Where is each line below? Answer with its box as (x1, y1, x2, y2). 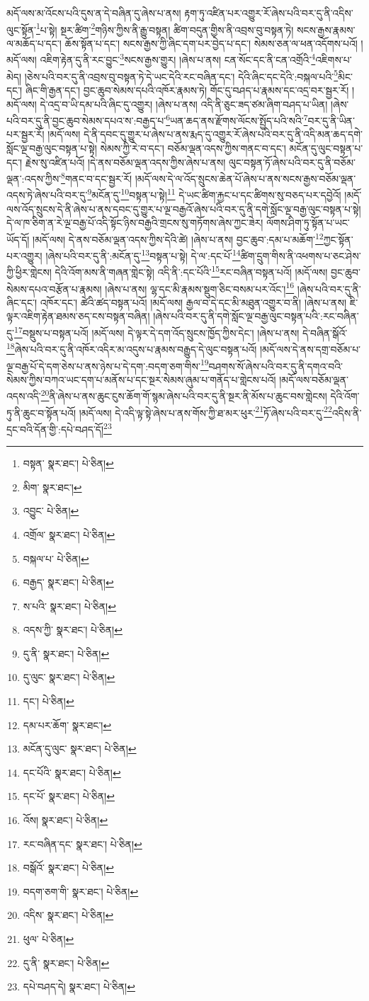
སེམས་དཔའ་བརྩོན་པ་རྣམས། (6, 281, 102, 296)
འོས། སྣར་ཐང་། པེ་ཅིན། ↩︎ (23, 813, 108, 828)
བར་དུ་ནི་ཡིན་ (307, 113, 355, 127)
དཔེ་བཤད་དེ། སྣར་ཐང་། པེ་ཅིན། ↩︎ (23, 979, 135, 994)
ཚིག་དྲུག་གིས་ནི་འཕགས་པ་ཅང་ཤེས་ (240, 248, 361, 263)
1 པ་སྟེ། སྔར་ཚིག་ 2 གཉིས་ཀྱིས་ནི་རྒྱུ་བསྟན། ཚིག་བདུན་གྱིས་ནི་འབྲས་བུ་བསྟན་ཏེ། (35, 20, 294, 37)
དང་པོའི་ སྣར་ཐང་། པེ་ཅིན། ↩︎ (23, 765, 121, 779)
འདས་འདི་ (6, 389, 41, 404)
